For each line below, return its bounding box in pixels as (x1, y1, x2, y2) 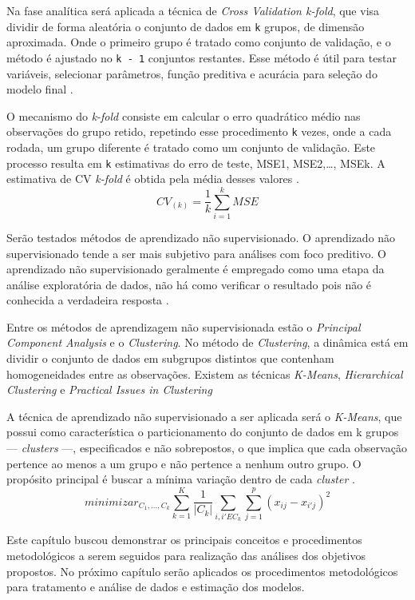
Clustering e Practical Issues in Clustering (6, 381, 212, 398)
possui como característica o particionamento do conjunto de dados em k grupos (6, 423, 399, 440)
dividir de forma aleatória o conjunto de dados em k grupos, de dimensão (6, 18, 365, 34)
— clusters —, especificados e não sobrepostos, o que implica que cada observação (6, 439, 407, 456)
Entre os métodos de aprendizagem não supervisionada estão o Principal (6, 318, 361, 335)
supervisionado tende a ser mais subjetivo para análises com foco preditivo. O (6, 244, 386, 261)
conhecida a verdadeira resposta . (6, 292, 169, 308)
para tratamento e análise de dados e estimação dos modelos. (6, 578, 305, 595)
